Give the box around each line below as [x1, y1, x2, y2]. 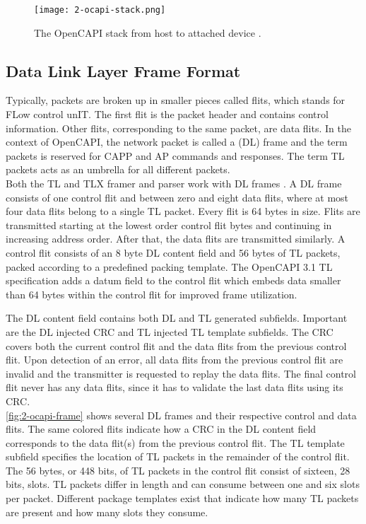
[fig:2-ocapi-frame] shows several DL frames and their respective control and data [6, 407, 357, 422]
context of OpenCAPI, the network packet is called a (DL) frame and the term [6, 134, 348, 149]
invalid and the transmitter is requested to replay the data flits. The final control [6, 366, 356, 380]
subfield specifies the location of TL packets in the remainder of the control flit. [6, 449, 350, 464]
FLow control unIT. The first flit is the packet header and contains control [6, 107, 329, 122]
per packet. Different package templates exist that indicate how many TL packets [6, 491, 359, 506]
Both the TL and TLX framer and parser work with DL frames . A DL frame [6, 176, 342, 191]
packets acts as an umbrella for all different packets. [6, 162, 230, 177]
